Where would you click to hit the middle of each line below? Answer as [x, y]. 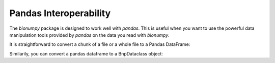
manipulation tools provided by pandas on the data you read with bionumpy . [90, 35]
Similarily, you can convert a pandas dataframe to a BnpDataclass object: [86, 53]
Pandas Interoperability [60, 13]
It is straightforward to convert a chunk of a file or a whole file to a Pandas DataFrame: [100, 44]
